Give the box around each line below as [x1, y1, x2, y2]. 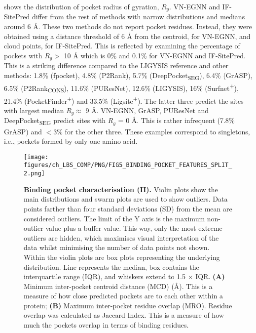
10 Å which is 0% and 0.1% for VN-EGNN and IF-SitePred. [64, 50, 246, 60]
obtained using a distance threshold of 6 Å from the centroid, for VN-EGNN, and [4, 31, 251, 41]
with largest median [4, 105, 64, 116]
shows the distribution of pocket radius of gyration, [4, 1, 159, 11]
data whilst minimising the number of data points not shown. [24, 242, 210, 252]
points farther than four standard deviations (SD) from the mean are [24, 203, 232, 213]
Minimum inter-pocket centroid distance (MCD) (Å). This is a [24, 281, 213, 291]
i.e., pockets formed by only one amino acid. [4, 136, 138, 146]
